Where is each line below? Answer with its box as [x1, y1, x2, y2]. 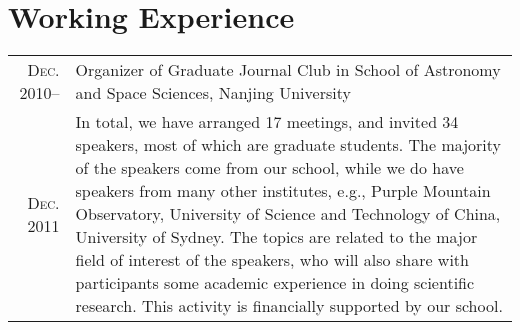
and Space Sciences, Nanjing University [75, 81, 351, 105]
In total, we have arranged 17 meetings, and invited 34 [75, 110, 459, 134]
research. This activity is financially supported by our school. [75, 294, 503, 318]
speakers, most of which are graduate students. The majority [75, 133, 502, 157]
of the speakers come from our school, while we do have [75, 156, 464, 180]
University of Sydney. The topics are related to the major [75, 225, 478, 249]
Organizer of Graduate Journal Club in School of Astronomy [75, 58, 501, 82]
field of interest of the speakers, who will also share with [75, 248, 469, 272]
